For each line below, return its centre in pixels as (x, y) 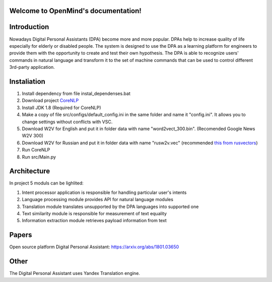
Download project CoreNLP (50, 101)
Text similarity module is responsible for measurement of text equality (94, 213)
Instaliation (27, 81)
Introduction (29, 27)
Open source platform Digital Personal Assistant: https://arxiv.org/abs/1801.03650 (94, 247)
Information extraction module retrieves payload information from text (94, 221)
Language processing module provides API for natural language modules (98, 200)
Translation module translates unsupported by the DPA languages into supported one (110, 207)
